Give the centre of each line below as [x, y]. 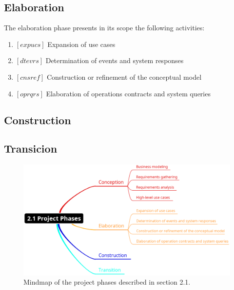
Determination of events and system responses [115, 60]
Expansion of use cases [81, 44]
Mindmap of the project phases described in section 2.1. [107, 282]
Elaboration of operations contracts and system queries [128, 93]
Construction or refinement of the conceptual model [124, 77]
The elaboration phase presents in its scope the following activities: [104, 28]
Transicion [31, 148]
